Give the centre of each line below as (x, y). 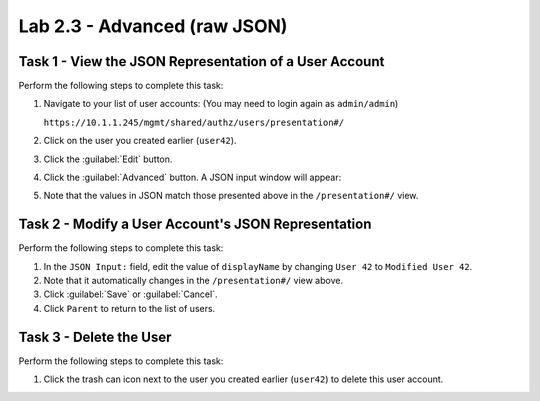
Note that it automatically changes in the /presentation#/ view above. (193, 281)
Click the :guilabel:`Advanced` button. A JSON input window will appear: (192, 177)
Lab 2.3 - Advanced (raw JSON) (153, 26)
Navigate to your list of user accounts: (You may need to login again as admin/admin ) (221, 104)
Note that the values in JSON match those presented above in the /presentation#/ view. (231, 196)
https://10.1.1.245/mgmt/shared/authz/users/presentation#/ (194, 122)
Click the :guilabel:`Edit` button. (108, 159)
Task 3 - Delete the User (95, 336)
